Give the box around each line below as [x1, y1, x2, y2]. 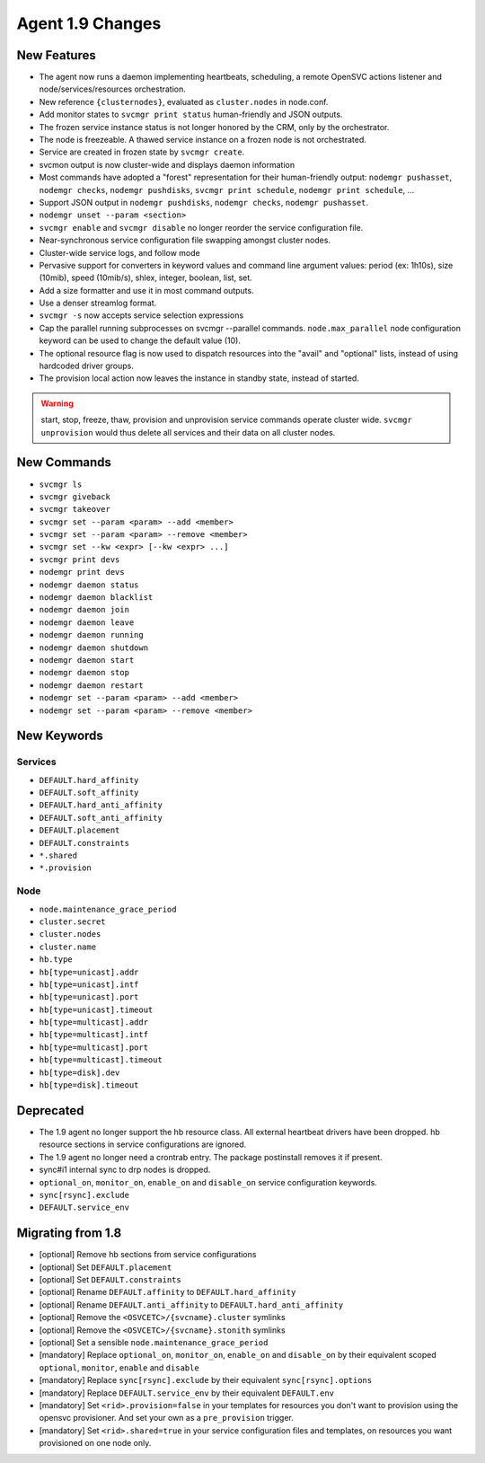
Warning [40, 398, 74, 409]
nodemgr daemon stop [39, 667, 130, 678]
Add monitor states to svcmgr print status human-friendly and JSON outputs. [39, 109, 343, 120]
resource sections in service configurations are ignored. [39, 1139, 247, 1150]
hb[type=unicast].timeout [39, 1004, 154, 1015]
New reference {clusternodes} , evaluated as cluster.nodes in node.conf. [39, 96, 329, 107]
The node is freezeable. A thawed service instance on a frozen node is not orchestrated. [39, 135, 367, 145]
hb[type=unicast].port [39, 992, 139, 1002]
